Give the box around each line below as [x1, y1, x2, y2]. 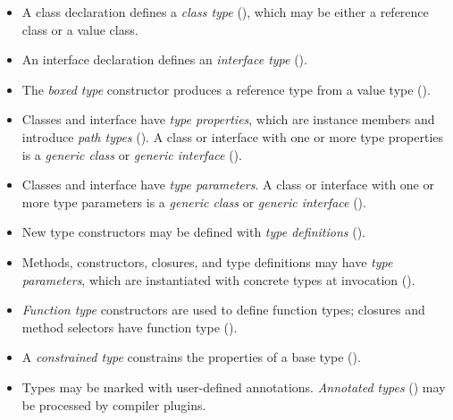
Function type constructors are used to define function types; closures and [21, 300, 425, 319]
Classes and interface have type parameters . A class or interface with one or [21, 175, 434, 194]
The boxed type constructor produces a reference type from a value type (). [21, 80, 431, 98]
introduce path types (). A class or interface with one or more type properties [21, 127, 444, 146]
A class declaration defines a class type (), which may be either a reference [21, 3, 429, 21]
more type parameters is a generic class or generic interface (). [21, 192, 366, 211]
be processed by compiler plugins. [21, 395, 206, 414]
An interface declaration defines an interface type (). [21, 50, 307, 69]
